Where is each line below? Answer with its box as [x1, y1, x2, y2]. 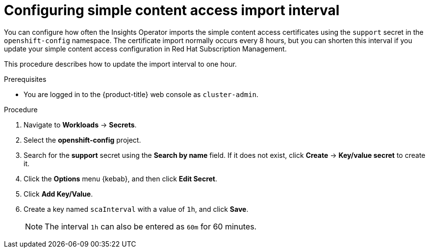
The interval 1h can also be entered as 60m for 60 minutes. [45, 221, 257, 231]
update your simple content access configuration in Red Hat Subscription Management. [4, 44, 287, 53]
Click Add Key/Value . [24, 189, 93, 198]
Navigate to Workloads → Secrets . [24, 120, 137, 129]
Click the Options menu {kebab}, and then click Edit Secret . [24, 174, 218, 183]
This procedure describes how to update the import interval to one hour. [4, 59, 237, 68]
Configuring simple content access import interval [4, 2, 340, 19]
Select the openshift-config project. [24, 135, 141, 144]
